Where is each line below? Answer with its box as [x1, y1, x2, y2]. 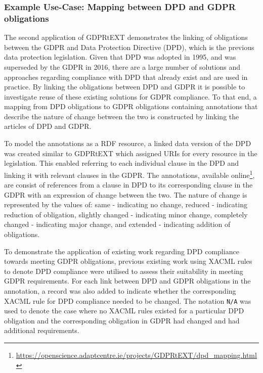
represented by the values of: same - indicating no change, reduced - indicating [4, 199, 247, 210]
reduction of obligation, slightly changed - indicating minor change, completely [4, 209, 248, 219]
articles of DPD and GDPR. [4, 121, 92, 131]
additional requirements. [4, 325, 79, 336]
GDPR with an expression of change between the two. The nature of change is [4, 189, 247, 200]
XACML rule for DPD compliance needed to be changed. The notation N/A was [4, 295, 251, 306]
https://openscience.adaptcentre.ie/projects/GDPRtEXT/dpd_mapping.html [16, 350, 257, 360]
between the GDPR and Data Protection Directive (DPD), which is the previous [4, 41, 254, 52]
